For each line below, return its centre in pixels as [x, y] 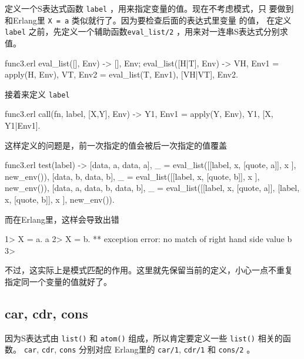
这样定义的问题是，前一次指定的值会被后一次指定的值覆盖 [116, 145]
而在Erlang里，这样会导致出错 [62, 219]
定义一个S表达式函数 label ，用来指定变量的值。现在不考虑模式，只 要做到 [149, 8]
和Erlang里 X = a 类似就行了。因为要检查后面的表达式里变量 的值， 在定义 [148, 20]
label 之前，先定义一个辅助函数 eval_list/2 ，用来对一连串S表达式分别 [142, 31]
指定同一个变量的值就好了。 [58, 281]
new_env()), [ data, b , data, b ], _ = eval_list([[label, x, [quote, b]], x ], [132, 176]
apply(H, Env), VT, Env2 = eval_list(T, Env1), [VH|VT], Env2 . [121, 74]
